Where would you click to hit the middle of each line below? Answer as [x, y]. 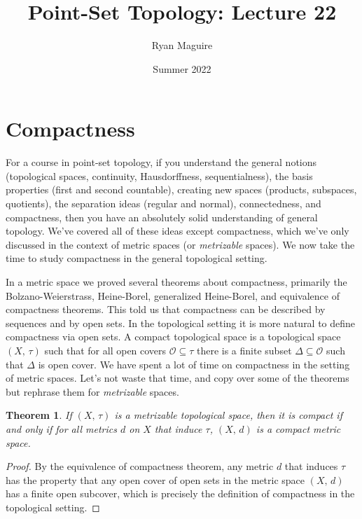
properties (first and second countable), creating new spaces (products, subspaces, [181, 189]
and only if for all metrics [61, 428]
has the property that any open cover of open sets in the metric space [155, 479]
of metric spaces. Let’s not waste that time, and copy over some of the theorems [177, 378]
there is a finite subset [244, 350]
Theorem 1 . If [39, 415]
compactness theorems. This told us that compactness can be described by [166, 309]
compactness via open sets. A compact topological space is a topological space [173, 337]
